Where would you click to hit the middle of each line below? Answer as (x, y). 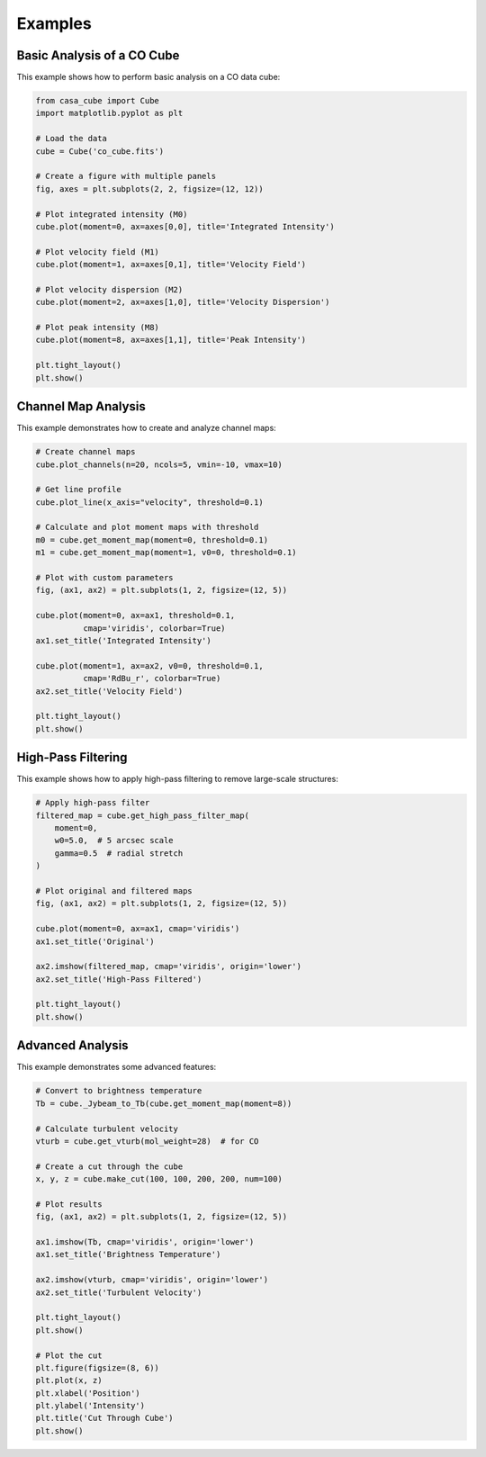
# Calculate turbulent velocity (107, 1129)
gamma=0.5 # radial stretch (119, 853)
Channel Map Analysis (81, 406)
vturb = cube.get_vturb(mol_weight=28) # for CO (147, 1141)
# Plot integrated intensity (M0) (112, 214)
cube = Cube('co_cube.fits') (100, 151)
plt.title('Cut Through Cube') (105, 1418)
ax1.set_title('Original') (95, 941)
